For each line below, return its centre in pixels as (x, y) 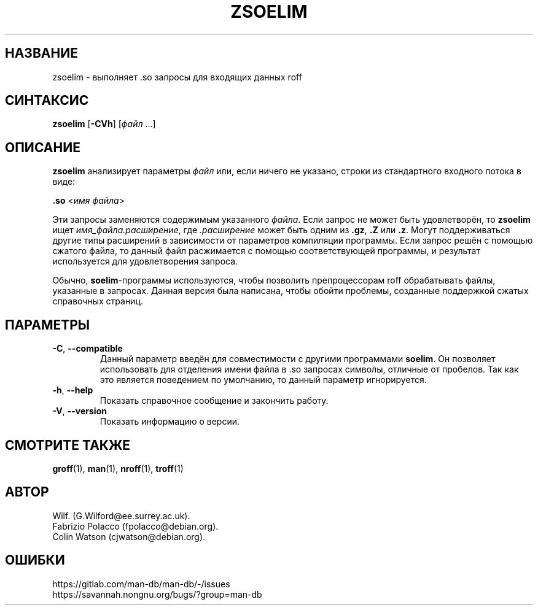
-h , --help (73, 390)
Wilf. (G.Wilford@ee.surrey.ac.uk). (121, 515)
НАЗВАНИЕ (41, 53)
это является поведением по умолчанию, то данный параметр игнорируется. (263, 380)
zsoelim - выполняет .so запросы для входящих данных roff (177, 77)
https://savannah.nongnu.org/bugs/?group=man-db (157, 594)
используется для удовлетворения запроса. (145, 261)
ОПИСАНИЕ (43, 147)
